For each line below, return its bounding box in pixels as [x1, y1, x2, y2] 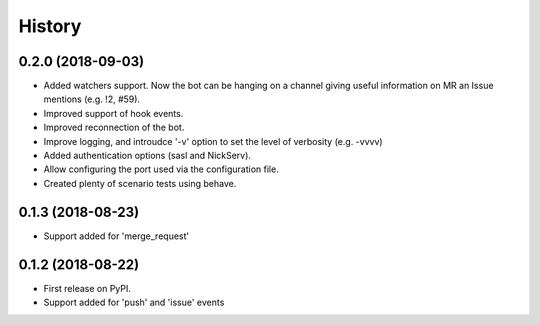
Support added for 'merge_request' [43, 230, 190, 242]
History [18, 15, 82, 37]
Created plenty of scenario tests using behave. [43, 177, 237, 189]
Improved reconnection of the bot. [43, 121, 185, 134]
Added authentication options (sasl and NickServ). [43, 150, 252, 162]
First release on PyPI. [43, 282, 132, 294]
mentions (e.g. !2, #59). [43, 93, 140, 105]
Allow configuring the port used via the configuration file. [43, 163, 279, 175]
